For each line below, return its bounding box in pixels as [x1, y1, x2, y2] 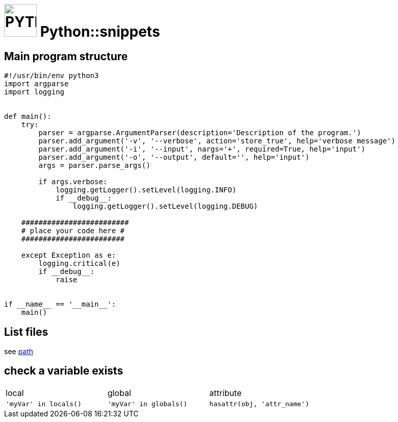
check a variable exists [4, 364, 123, 378]
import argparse [4, 80, 69, 88]
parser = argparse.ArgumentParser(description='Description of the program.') [38, 129, 361, 137]
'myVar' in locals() [6, 400, 82, 408]
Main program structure [4, 49, 128, 63]
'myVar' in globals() [107, 400, 188, 408]
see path [4, 347, 34, 356]
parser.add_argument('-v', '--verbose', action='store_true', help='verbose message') [38, 137, 396, 145]
